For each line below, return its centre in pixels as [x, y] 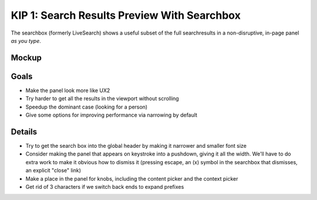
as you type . [26, 40]
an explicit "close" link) [53, 171]
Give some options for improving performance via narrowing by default [112, 115]
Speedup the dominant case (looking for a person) [87, 107]
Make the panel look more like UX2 [68, 90]
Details [24, 132]
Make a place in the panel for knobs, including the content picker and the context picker [132, 178]
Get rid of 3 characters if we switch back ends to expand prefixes [105, 187]
